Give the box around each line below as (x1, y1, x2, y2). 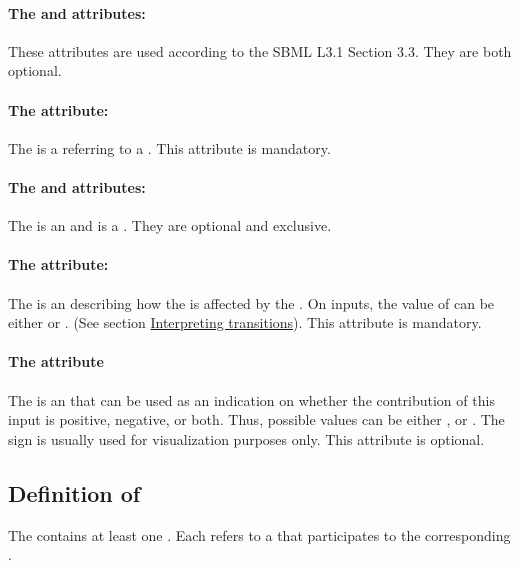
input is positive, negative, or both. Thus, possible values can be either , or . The (8, 409, 505, 430)
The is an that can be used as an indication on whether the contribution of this (8, 389, 495, 410)
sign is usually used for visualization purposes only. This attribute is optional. (8, 428, 485, 449)
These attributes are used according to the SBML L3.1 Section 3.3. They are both (8, 40, 512, 61)
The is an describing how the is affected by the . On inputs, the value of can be (8, 292, 495, 313)
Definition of (8, 477, 141, 508)
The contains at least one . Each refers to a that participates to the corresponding (8, 524, 511, 545)
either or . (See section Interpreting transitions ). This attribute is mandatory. (8, 312, 482, 333)
